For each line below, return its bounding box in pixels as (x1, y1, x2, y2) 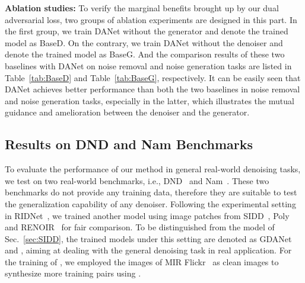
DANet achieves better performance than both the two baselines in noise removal (5, 83, 300, 95)
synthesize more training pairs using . (5, 267, 141, 279)
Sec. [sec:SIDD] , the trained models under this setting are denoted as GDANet (5, 232, 292, 245)
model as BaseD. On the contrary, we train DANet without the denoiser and (5, 36, 283, 49)
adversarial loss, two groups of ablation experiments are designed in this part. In (5, 13, 297, 25)
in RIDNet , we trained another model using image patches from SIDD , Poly (5, 209, 290, 221)
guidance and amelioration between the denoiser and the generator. (5, 106, 250, 118)
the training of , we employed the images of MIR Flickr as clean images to (5, 255, 279, 268)
